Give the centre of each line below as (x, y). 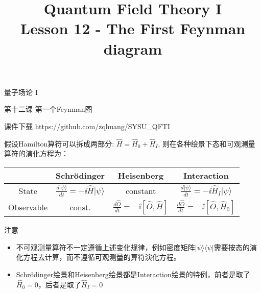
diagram (133, 48)
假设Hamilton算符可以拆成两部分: (59, 143)
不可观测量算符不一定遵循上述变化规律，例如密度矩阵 (105, 247)
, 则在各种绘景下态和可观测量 (207, 143)
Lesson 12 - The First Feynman (133, 28)
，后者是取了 (60, 284)
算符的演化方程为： (36, 153)
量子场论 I (21, 92)
